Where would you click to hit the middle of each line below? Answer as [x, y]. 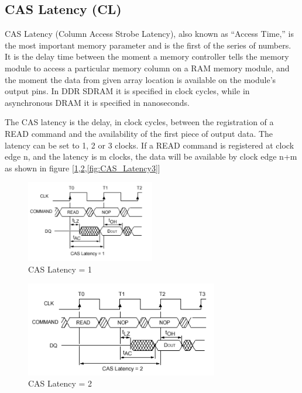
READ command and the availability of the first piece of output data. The [139, 133]
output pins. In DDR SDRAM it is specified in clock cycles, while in [127, 91]
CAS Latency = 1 [60, 269]
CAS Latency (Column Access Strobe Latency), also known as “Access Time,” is [149, 34]
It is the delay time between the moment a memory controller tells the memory [147, 56]
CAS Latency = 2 [60, 383]
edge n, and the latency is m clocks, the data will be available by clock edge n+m [151, 156]
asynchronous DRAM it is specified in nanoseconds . [97, 102]
